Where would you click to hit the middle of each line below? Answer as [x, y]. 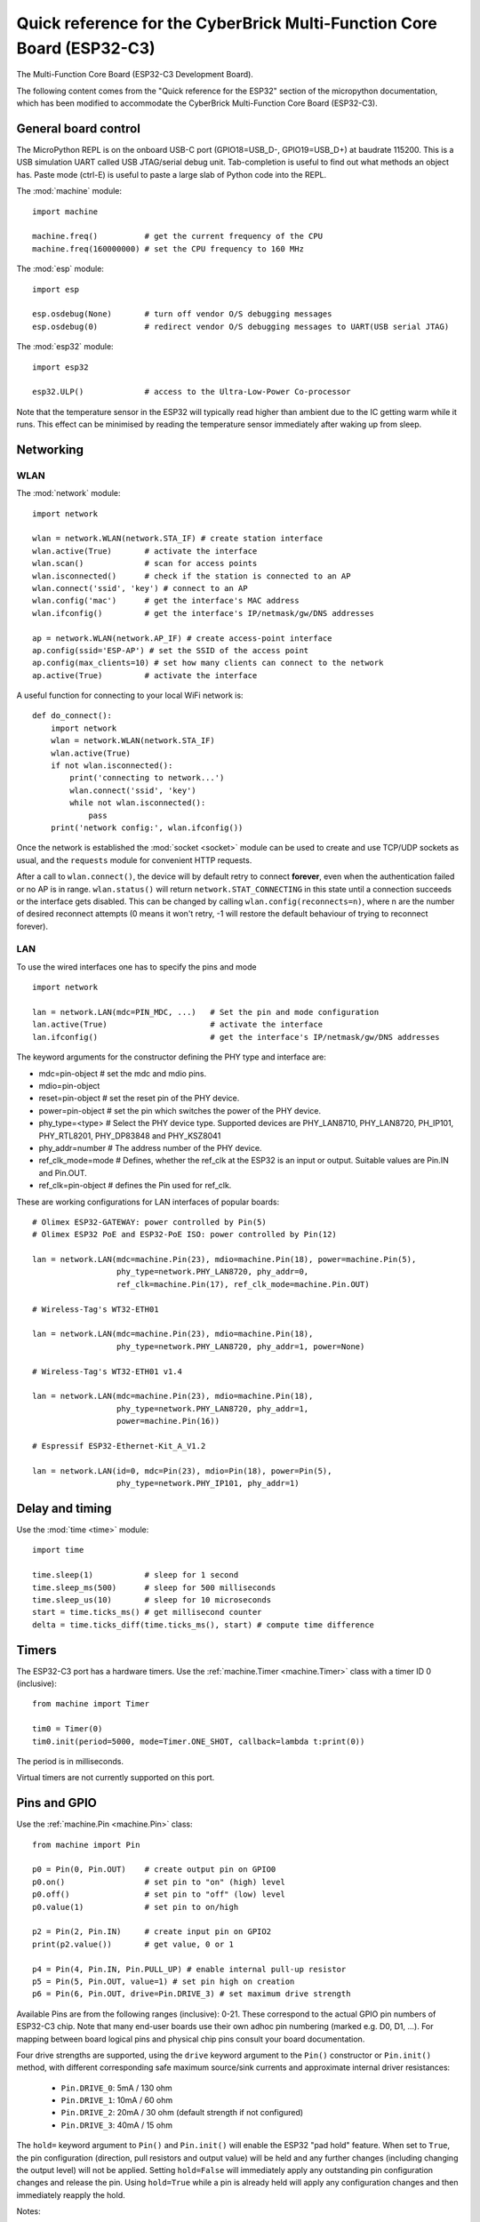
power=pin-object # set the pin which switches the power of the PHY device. [180, 1110]
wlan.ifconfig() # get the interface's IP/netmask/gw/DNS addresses [204, 613]
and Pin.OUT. [63, 1172]
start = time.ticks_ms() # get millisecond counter [147, 1612]
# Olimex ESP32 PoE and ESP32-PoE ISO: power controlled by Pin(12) [184, 1235]
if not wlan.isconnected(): [112, 766]
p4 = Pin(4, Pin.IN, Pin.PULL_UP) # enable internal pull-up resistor [189, 1969]
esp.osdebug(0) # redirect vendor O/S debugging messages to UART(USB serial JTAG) [241, 326]
